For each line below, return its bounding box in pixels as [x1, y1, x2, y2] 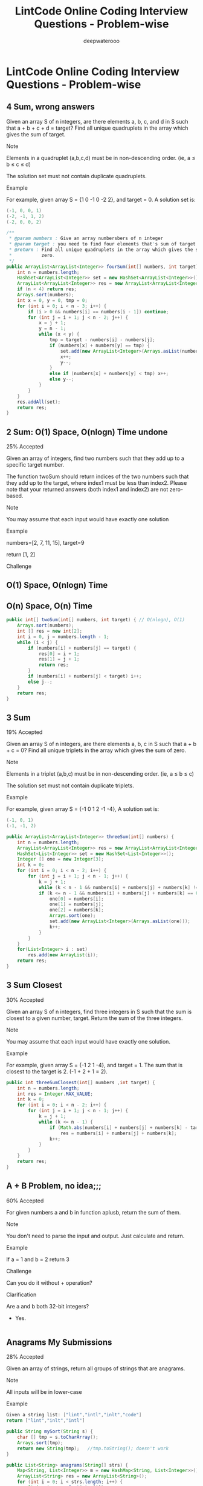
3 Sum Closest [6, 980, 62, 990]
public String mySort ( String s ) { [6, 1428, 94, 1434]
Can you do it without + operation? [6, 1279, 92, 1286]
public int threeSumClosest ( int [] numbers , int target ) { [6, 1079, 155, 1085]
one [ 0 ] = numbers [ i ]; [49, 896, 104, 902]
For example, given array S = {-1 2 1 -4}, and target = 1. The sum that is [6, 1061, 183, 1068]
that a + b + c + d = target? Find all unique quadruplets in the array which [6, 124, 188, 132]
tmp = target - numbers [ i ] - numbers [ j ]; [49, 337, 155, 343]
